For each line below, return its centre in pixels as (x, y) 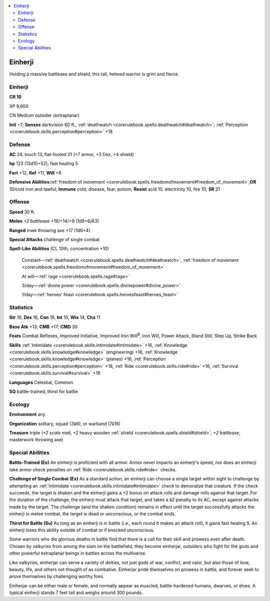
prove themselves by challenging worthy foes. (57, 576)
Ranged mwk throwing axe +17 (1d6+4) (50, 230)
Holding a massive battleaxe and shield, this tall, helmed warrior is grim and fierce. (94, 74)
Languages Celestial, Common (41, 382)
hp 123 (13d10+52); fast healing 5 (44, 164)
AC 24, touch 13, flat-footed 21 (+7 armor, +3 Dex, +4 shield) (72, 155)
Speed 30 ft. (22, 212)
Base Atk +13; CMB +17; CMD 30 (43, 327)
